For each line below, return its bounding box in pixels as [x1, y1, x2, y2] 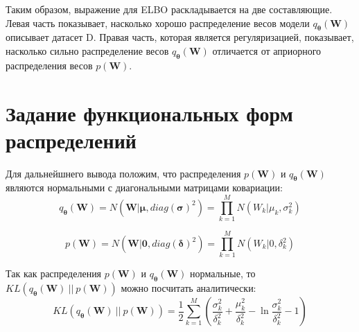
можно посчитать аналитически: [121, 281, 256, 295]
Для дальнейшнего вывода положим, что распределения [6, 166, 241, 180]
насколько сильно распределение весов [6, 43, 169, 58]
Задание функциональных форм [6, 98, 293, 127]
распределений [6, 125, 137, 154]
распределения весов [6, 58, 93, 72]
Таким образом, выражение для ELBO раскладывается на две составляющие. [6, 2, 333, 16]
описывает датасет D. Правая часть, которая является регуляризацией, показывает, [6, 30, 354, 44]
